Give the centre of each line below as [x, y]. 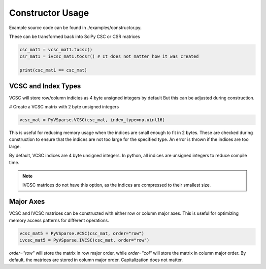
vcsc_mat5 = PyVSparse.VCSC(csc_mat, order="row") [82, 233]
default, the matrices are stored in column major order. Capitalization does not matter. [96, 260]
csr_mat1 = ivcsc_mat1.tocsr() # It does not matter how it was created [109, 56]
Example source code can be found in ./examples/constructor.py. [75, 28]
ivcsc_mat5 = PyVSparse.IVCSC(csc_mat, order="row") [84, 240]
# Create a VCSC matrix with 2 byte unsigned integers [64, 106]
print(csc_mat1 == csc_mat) [53, 70]
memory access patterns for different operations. [59, 220]
